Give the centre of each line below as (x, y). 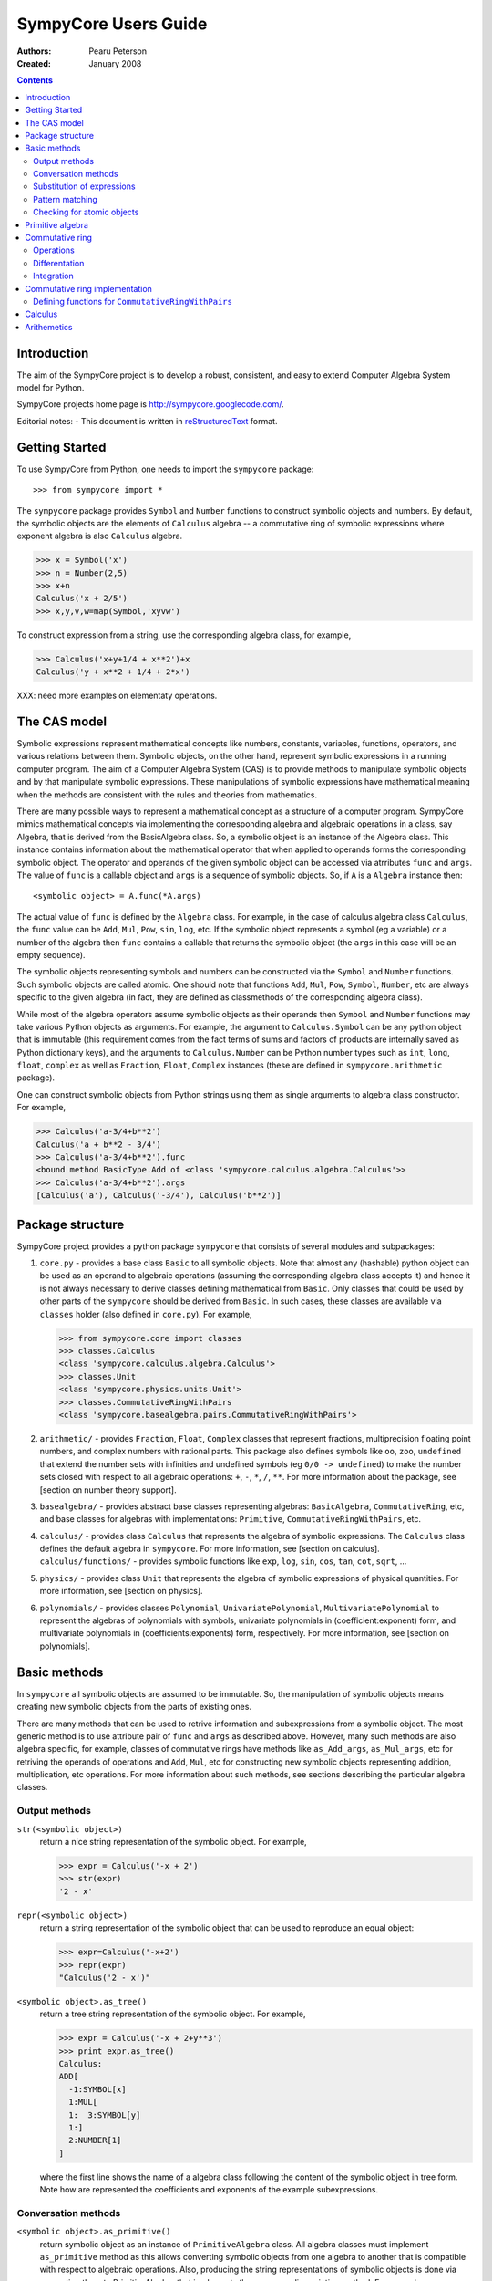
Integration (53, 276)
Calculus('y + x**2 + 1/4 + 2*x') (113, 672)
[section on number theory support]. (108, 1489)
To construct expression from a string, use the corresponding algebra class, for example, (184, 635)
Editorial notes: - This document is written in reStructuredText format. (147, 421)
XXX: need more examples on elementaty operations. (117, 696)
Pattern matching (65, 199)
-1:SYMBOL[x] (97, 2089)
